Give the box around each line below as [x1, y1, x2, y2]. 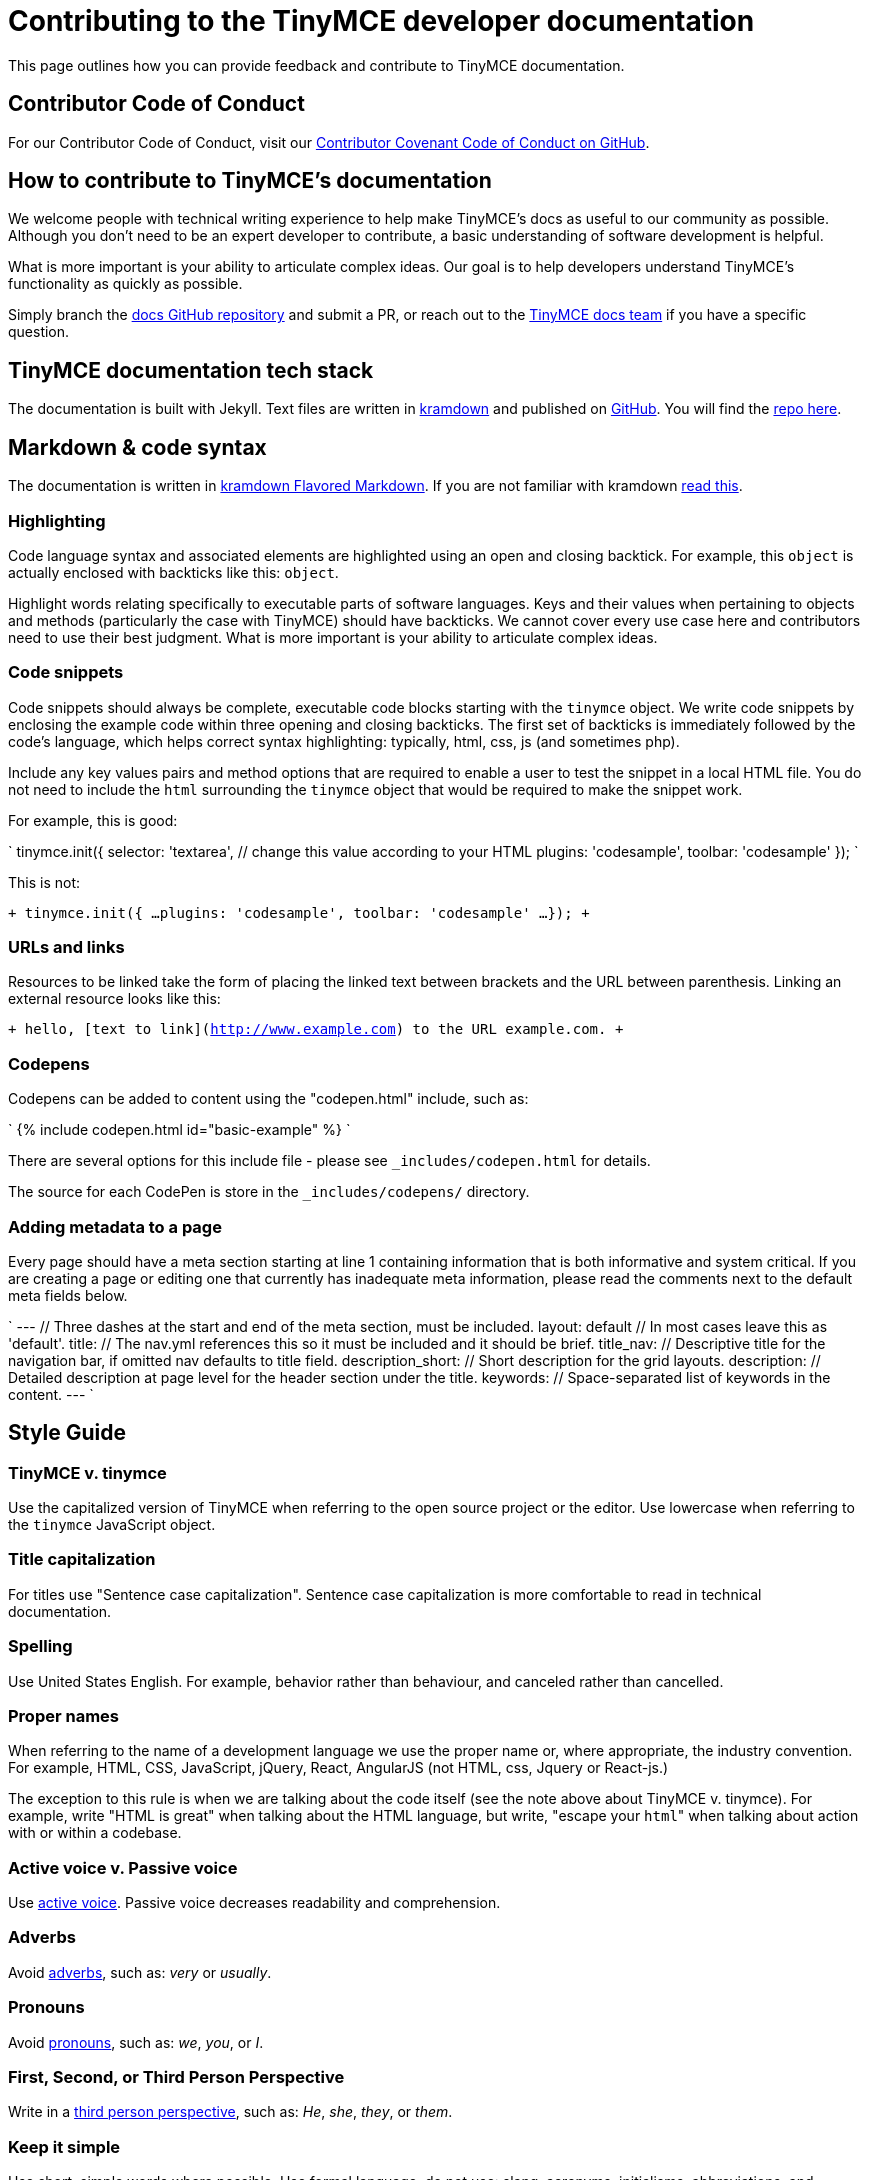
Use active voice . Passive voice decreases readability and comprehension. [8, 1894, 501, 1912]
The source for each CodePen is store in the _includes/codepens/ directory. [8, 1183, 530, 1201]
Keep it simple [8, 2136, 121, 2157]
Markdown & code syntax [8, 434, 267, 460]
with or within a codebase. [8, 1824, 182, 1842]
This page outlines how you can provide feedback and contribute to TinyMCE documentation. [8, 56, 625, 74]
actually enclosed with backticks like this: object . [8, 563, 339, 581]
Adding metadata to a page [8, 1216, 222, 1237]
